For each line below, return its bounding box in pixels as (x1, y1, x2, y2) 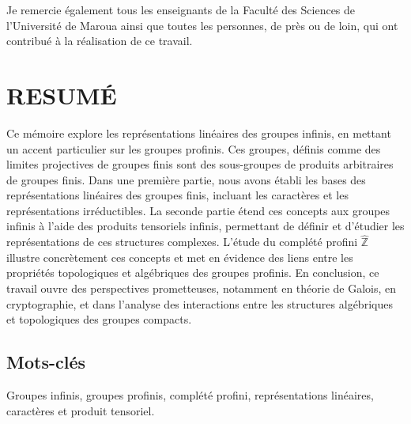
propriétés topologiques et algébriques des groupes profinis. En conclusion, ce (6, 264, 379, 281)
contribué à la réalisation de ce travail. (6, 32, 193, 49)
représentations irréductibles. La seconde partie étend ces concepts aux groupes (6, 202, 390, 218)
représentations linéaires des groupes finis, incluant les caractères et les (6, 187, 349, 203)
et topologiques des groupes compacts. (6, 311, 192, 327)
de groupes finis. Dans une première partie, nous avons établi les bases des (6, 171, 366, 187)
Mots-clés (6, 350, 86, 374)
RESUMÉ (6, 78, 117, 111)
